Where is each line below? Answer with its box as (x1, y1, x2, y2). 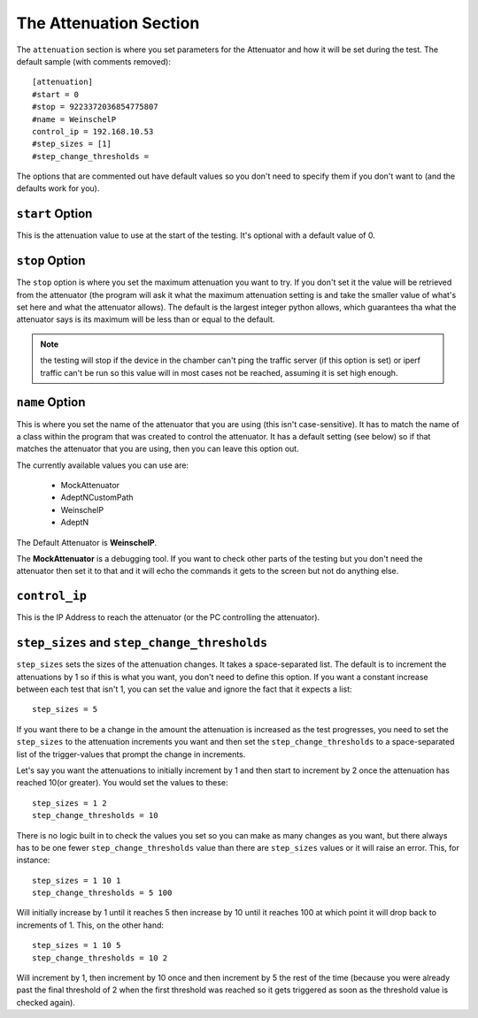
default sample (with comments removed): (16, 56, 172, 66)
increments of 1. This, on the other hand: (16, 920, 164, 930)
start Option (16, 206, 93, 221)
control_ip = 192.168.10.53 (32, 126, 154, 136)
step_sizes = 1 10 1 (32, 876, 121, 885)
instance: (16, 854, 50, 866)
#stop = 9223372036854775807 (32, 102, 158, 112)
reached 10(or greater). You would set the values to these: (16, 777, 229, 788)
